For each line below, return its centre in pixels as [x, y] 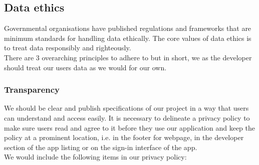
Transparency [32, 89]
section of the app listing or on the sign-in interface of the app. [101, 147]
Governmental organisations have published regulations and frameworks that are [128, 28]
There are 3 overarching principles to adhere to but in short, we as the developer [128, 57]
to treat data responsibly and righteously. [68, 48]
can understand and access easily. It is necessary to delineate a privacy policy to [127, 117]
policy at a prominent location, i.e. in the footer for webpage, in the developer [124, 137]
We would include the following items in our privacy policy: [95, 157]
